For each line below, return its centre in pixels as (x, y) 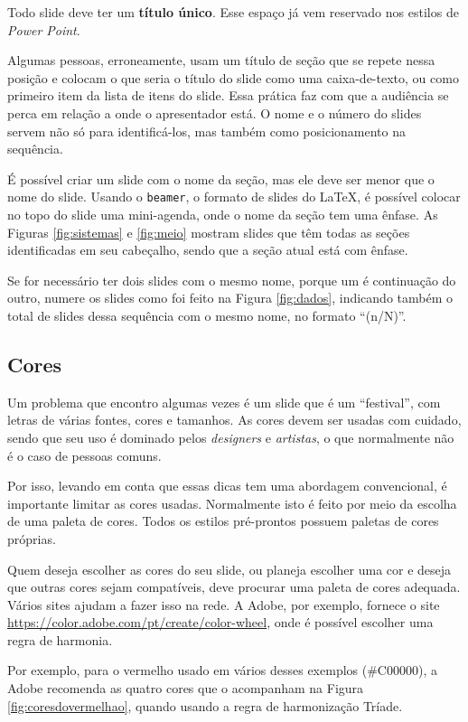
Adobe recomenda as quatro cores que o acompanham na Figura (186, 688)
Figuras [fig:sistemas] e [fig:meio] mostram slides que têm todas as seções (209, 232)
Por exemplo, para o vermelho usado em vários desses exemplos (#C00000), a (222, 670)
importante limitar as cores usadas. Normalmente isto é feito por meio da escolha (232, 503)
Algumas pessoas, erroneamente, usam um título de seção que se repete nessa (221, 60)
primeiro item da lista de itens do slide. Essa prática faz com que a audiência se (228, 95)
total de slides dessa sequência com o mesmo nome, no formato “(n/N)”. (207, 315)
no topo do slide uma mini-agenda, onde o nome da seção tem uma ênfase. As (223, 214)
